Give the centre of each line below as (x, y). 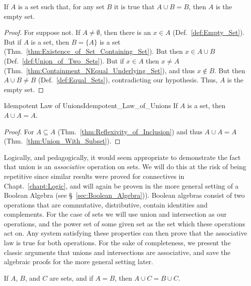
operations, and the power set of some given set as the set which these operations (125, 223)
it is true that (134, 6)
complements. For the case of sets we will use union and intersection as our (115, 214)
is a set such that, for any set (61, 6)
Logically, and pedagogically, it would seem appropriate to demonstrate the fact (122, 157)
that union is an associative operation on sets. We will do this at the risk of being (125, 167)
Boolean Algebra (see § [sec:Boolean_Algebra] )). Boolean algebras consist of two (125, 195)
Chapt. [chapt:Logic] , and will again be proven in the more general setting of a (121, 185)
